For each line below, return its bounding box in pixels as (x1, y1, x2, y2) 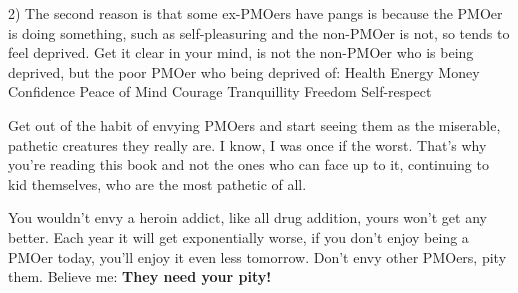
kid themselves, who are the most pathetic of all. (8, 173, 307, 194)
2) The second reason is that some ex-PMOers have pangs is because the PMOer (8, 3, 503, 23)
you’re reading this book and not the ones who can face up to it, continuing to (8, 154, 489, 175)
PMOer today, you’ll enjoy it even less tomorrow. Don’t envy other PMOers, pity (8, 246, 507, 267)
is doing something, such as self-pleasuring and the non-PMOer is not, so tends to (8, 22, 510, 43)
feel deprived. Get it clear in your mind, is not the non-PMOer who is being (8, 42, 474, 63)
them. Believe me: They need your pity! (8, 266, 272, 287)
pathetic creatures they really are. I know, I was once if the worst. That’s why (8, 134, 487, 155)
